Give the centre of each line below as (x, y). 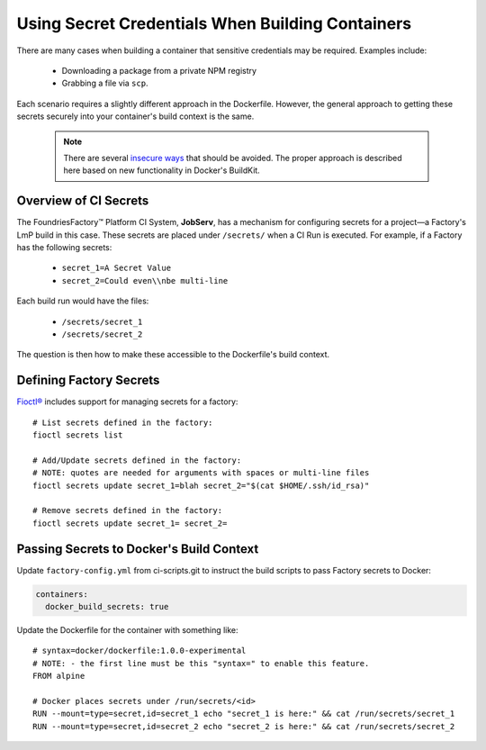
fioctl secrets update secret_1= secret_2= (130, 523)
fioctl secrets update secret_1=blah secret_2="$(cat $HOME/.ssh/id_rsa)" (201, 485)
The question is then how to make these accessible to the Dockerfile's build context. (173, 355)
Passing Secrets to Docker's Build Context (138, 549)
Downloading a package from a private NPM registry (159, 70)
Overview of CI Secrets (83, 201)
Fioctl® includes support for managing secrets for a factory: (127, 402)
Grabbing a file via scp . (105, 83)
